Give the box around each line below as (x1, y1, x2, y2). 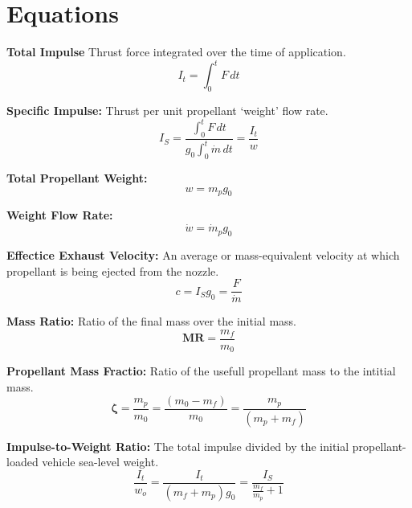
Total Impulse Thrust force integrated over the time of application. (6, 43, 346, 60)
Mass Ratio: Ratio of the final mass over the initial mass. (6, 313, 296, 330)
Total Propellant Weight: (6, 170, 148, 186)
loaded (6, 453, 39, 470)
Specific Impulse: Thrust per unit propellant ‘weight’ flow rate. (6, 102, 328, 119)
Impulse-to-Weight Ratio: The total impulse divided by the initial (6, 437, 349, 454)
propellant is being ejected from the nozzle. (6, 262, 219, 279)
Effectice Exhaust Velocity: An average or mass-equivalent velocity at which (6, 247, 400, 264)
